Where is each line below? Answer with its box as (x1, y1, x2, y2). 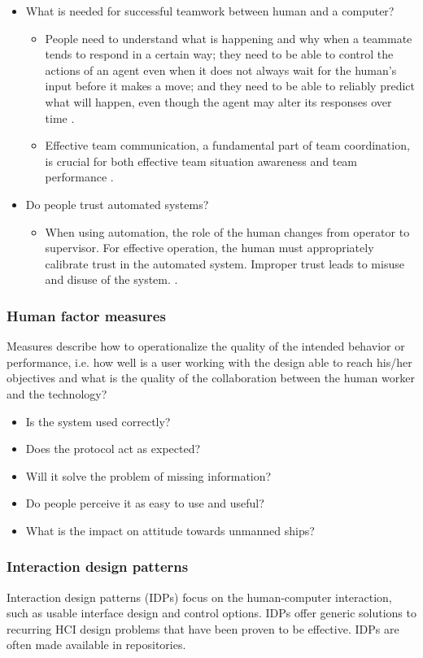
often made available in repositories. (7, 636, 186, 653)
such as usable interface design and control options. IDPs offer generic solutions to (7, 604, 416, 621)
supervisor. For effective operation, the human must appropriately (45, 239, 374, 256)
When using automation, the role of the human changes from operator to (45, 223, 410, 240)
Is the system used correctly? (25, 412, 171, 429)
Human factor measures (7, 305, 166, 325)
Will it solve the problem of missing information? (25, 467, 272, 484)
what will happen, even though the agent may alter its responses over (45, 93, 392, 110)
